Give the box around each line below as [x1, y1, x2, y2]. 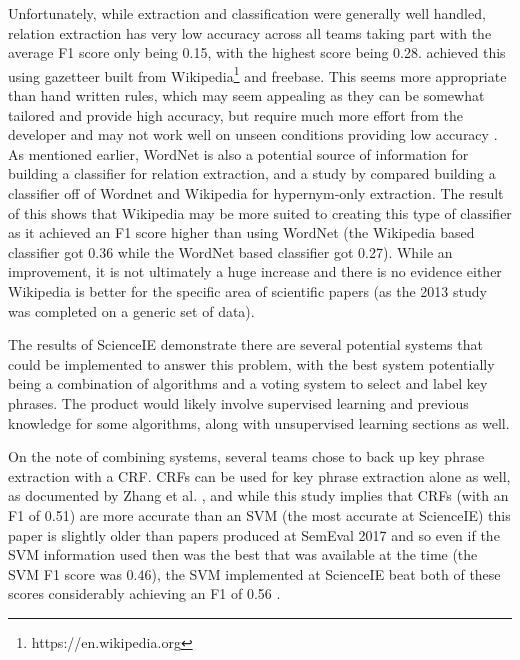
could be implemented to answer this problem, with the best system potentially [8, 353, 495, 374]
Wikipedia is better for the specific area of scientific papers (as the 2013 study [8, 280, 487, 301]
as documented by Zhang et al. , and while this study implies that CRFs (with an [8, 485, 509, 506]
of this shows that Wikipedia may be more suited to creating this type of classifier [8, 202, 512, 223]
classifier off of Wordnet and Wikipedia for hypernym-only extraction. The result [8, 183, 504, 203]
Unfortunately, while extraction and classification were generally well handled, [8, 3, 486, 23]
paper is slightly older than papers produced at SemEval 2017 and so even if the [8, 524, 500, 545]
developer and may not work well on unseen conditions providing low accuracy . [8, 124, 498, 145]
